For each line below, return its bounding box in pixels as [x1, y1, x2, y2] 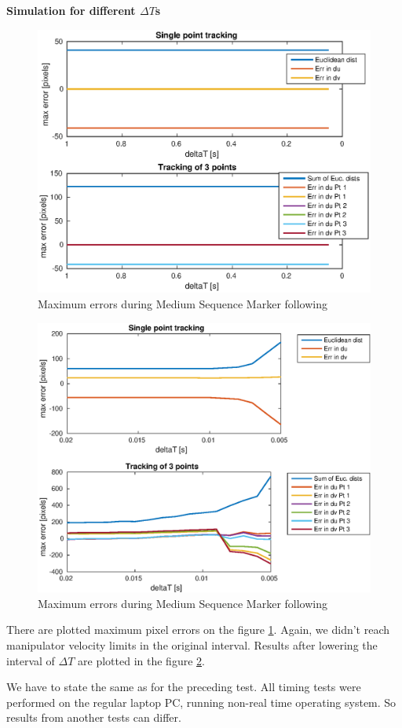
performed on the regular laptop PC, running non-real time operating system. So [6, 693, 397, 710]
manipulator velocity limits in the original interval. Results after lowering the [6, 637, 378, 653]
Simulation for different [6, 2, 136, 18]
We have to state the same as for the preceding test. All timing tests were [6, 679, 361, 695]
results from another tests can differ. [6, 709, 181, 726]
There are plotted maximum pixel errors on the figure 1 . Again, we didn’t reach [6, 621, 390, 638]
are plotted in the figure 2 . [78, 652, 205, 668]
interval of [6, 652, 55, 668]
